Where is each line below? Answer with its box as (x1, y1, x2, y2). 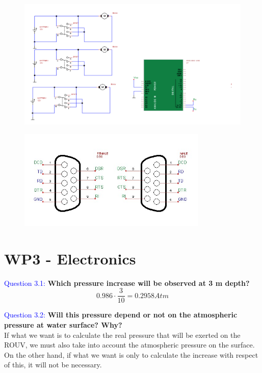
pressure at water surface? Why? (4, 319, 122, 330)
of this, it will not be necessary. (4, 359, 102, 370)
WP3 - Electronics (4, 248, 136, 269)
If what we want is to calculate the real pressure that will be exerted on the (4, 329, 241, 340)
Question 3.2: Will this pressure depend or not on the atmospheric (4, 309, 238, 320)
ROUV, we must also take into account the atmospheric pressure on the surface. (4, 339, 255, 350)
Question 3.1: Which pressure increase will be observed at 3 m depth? (4, 277, 250, 288)
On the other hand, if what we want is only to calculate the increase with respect (4, 349, 258, 360)
